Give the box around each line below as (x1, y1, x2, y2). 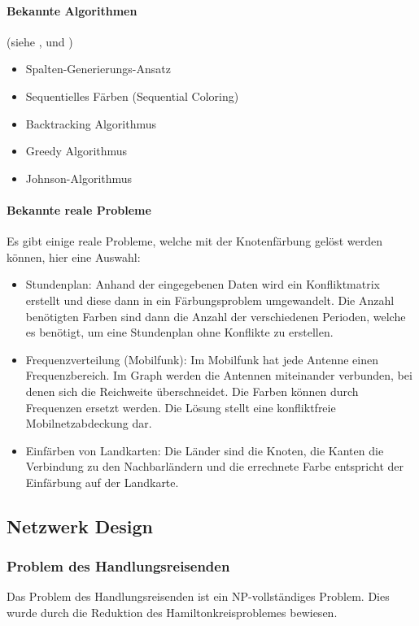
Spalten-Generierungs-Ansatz (25, 60, 171, 77)
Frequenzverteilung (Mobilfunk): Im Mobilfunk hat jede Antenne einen (25, 350, 378, 367)
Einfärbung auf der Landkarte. (25, 473, 179, 490)
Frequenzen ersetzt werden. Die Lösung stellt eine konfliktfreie (25, 398, 336, 415)
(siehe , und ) (7, 33, 73, 50)
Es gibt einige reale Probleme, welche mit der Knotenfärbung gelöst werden (7, 233, 382, 250)
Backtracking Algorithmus (25, 115, 156, 132)
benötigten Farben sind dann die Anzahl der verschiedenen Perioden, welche (25, 307, 406, 324)
